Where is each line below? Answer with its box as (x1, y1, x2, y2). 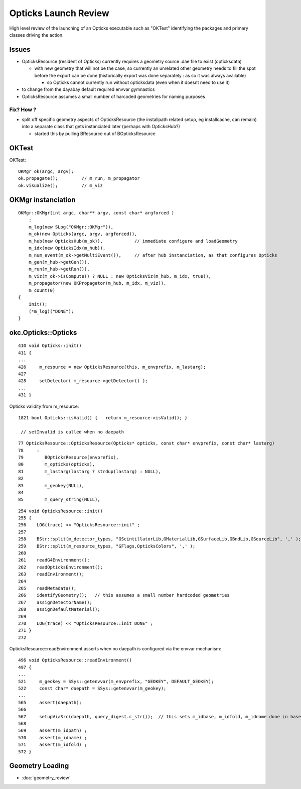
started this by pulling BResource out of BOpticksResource (34, 131, 156, 137)
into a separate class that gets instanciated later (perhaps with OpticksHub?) (22, 124, 180, 130)
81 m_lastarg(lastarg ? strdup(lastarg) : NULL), (18, 469, 162, 474)
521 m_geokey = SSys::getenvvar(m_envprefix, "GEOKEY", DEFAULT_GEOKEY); (18, 679, 214, 684)
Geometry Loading (9, 761, 69, 770)
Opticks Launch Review (9, 8, 110, 19)
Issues (9, 45, 31, 54)
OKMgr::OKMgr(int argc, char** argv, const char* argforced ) (18, 210, 175, 216)
